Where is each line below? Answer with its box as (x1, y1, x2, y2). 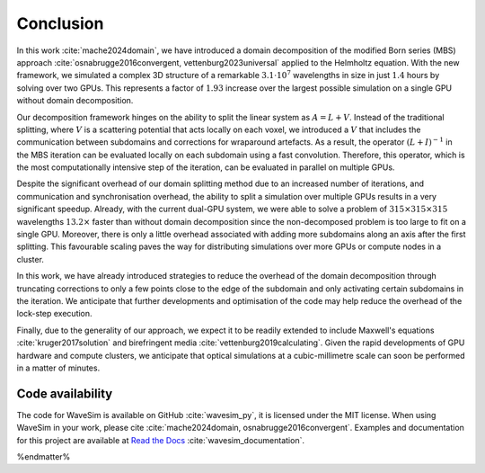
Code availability (16, 386, 113, 401)
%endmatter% (16, 451, 71, 462)
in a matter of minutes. (16, 362, 101, 373)
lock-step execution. (16, 308, 93, 319)
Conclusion (16, 13, 104, 33)
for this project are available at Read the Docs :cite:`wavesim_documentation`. (16, 434, 305, 445)
